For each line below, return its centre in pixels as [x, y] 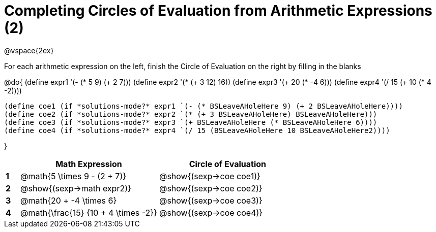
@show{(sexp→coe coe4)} [211, 212]
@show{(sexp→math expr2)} [76, 188]
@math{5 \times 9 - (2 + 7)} [74, 176]
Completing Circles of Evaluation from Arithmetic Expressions [218, 11]
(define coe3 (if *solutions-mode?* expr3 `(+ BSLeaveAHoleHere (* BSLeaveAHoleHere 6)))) [191, 122]
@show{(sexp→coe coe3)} [211, 200]
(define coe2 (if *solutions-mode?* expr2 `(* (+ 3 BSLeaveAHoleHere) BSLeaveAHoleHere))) [191, 114]
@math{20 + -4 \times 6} [69, 200]
